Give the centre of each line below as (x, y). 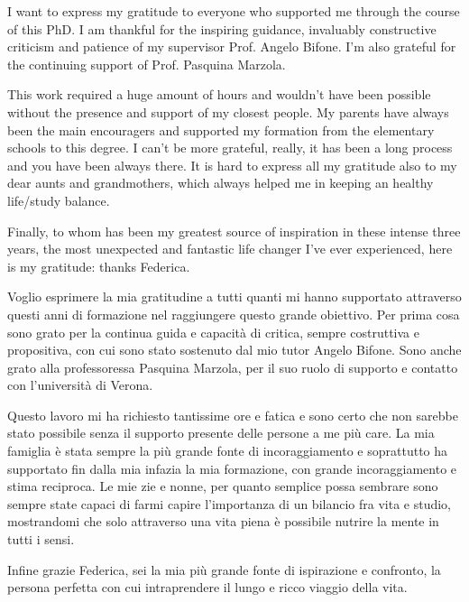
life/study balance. (59, 200)
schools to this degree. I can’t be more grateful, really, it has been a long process (230, 148)
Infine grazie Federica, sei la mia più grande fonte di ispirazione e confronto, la (224, 569)
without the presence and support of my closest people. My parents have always (228, 111)
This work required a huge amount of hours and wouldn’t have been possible (219, 94)
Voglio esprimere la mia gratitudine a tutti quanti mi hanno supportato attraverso (234, 296)
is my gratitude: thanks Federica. (99, 266)
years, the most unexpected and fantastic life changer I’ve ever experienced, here (230, 249)
